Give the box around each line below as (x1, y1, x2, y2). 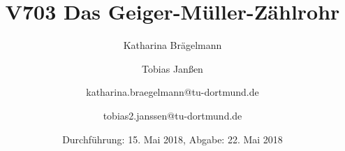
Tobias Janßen (142, 61, 203, 75)
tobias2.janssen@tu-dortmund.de (103, 108, 242, 122)
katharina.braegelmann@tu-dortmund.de (86, 85, 259, 99)
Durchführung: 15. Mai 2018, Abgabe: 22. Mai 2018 (62, 131, 283, 146)
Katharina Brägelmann (123, 38, 222, 52)
